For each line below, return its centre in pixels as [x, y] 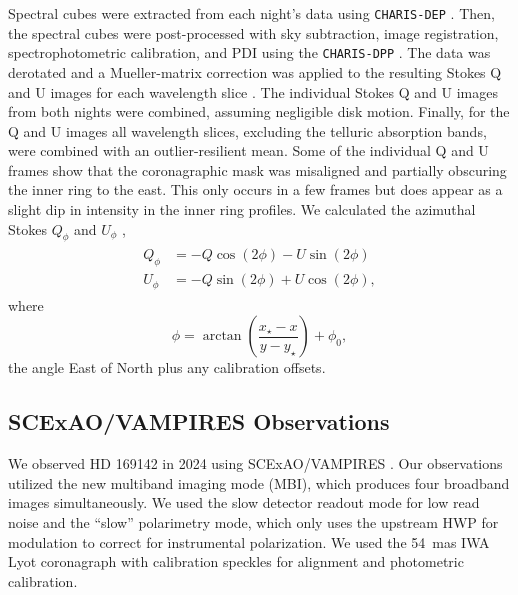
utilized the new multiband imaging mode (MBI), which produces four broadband [259, 482]
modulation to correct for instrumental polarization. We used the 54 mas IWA [249, 541]
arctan [222, 336]
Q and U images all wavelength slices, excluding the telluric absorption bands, [247, 130]
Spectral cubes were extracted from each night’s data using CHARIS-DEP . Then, [251, 13]
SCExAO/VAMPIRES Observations [199, 421]
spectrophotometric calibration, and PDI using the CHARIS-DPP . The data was [249, 52]
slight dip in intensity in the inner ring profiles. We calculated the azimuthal [242, 209]
